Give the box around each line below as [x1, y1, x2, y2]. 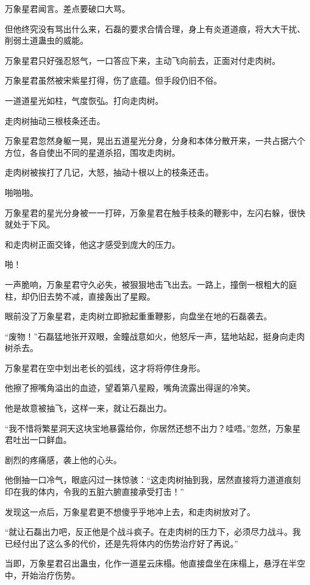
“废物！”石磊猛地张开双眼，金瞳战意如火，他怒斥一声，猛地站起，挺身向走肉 [5, 330, 305, 342]
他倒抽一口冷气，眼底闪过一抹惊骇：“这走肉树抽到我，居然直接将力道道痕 [5, 473, 293, 486]
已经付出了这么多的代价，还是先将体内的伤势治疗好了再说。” [5, 537, 238, 549]
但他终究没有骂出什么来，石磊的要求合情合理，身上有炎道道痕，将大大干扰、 [5, 22, 305, 35]
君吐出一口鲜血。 [5, 433, 72, 446]
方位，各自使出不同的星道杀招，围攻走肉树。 [5, 146, 180, 158]
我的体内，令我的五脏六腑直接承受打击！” [21, 485, 184, 498]
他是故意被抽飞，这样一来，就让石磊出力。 [5, 402, 172, 414]
